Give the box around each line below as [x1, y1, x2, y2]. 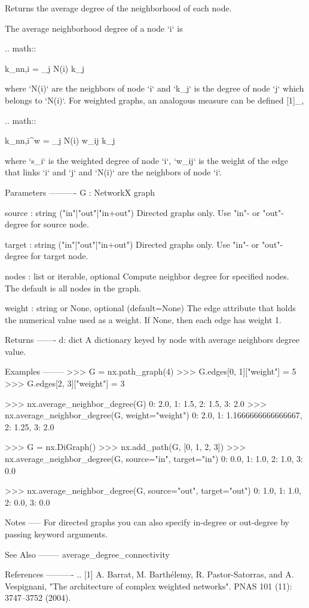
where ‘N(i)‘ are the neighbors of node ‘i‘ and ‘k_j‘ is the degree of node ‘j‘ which [5, 82, 304, 95]
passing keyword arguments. [5, 528, 108, 540]
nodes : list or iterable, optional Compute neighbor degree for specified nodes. [5, 269, 289, 282]
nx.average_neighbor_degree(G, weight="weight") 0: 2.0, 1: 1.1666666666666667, [5, 409, 302, 421]
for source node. [30, 218, 89, 230]
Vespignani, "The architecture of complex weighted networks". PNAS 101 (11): [5, 579, 292, 592]
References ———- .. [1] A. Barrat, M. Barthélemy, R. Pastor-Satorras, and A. [5, 568, 294, 580]
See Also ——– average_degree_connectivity [5, 548, 170, 560]
